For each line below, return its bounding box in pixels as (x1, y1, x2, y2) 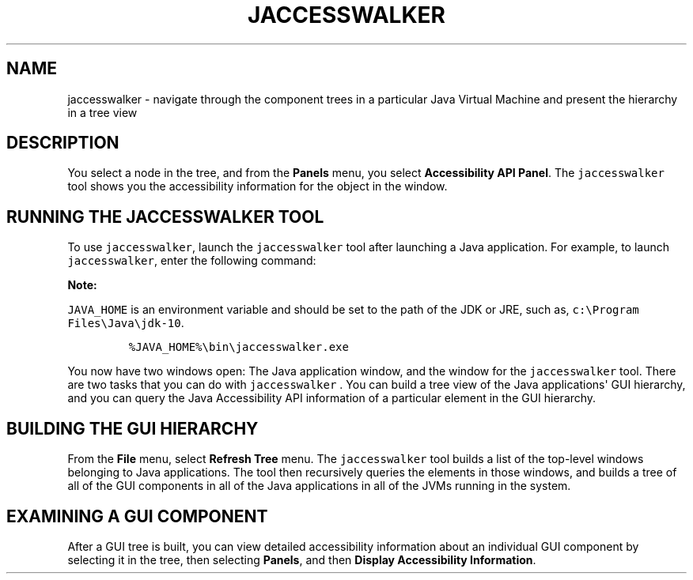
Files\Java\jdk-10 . (67, 316, 184, 330)
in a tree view (67, 105, 138, 119)
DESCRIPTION (6, 133, 119, 153)
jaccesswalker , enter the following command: (67, 254, 316, 268)
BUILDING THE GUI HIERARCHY (6, 418, 259, 439)
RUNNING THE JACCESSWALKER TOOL (6, 206, 324, 227)
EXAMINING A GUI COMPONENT (6, 506, 268, 526)
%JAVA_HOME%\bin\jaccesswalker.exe (128, 341, 349, 354)
